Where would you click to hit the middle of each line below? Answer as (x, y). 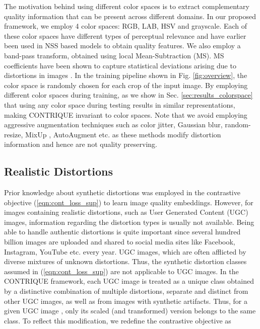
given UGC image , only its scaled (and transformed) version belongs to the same (130, 311)
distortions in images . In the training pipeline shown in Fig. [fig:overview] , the (126, 75)
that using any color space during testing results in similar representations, (120, 104)
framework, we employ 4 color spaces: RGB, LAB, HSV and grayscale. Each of (126, 26)
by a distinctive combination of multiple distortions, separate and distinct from (126, 291)
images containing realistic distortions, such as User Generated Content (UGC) (126, 212)
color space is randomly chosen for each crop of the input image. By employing (126, 85)
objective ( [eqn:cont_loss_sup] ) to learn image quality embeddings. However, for (129, 202)
